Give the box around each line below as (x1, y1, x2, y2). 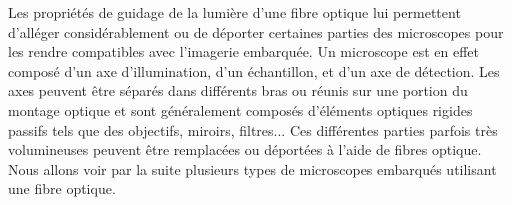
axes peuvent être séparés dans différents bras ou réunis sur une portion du (8, 80, 468, 101)
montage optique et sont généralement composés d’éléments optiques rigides (8, 99, 473, 120)
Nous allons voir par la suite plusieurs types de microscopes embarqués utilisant (8, 158, 497, 179)
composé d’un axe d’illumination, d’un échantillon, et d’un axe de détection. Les (8, 60, 500, 81)
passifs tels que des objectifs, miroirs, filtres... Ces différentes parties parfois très (8, 119, 498, 140)
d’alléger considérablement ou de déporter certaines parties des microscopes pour (8, 21, 504, 42)
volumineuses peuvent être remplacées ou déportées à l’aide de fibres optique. (8, 139, 482, 160)
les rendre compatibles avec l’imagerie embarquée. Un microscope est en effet (8, 41, 479, 62)
